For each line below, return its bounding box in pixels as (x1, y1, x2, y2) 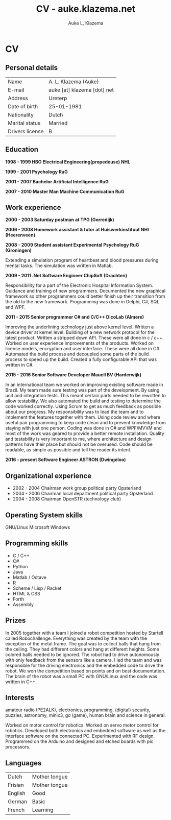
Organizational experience (5, 471, 92, 480)
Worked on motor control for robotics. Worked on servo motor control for (5, 722, 159, 728)
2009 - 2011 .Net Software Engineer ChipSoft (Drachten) (5, 273, 128, 279)
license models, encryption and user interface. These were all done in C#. (5, 346, 161, 352)
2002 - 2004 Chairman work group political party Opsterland (12, 485, 141, 491)
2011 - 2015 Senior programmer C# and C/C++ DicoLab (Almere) (5, 314, 144, 320)
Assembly (12, 601, 34, 608)
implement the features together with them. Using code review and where (5, 414, 161, 420)
